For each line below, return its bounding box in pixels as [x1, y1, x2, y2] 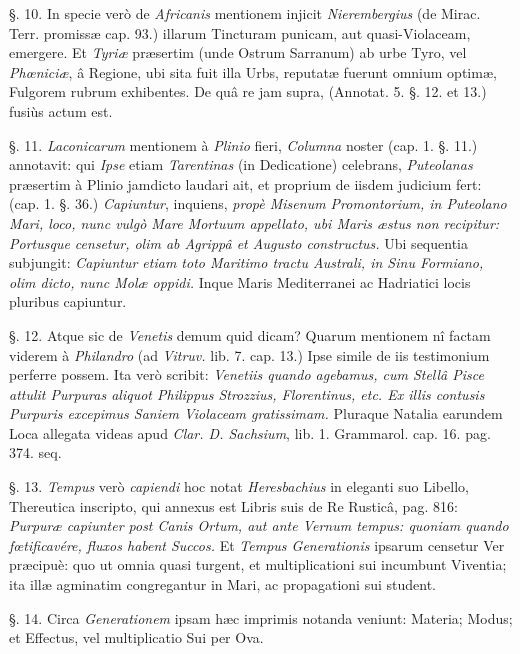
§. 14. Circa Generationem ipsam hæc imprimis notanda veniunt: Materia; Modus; [9, 607, 513, 628]
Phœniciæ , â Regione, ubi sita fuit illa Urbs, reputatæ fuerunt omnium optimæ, [9, 61, 497, 82]
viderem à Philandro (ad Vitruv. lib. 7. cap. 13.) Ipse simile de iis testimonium [9, 344, 490, 365]
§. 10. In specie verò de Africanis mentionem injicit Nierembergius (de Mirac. [9, 3, 481, 23]
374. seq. [9, 442, 62, 463]
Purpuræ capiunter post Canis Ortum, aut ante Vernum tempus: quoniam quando [9, 515, 509, 536]
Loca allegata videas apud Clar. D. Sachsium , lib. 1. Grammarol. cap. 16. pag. [9, 422, 491, 443]
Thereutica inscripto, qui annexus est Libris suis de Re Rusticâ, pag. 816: [9, 495, 458, 516]
